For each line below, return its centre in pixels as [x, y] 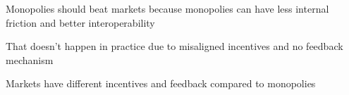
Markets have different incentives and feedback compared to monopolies [161, 83]
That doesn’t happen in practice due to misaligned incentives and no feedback [174, 46]
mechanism [30, 59]
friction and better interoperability [80, 22]
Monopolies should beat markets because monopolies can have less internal [167, 8]
